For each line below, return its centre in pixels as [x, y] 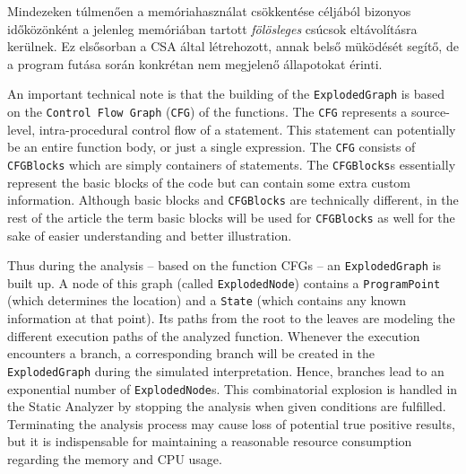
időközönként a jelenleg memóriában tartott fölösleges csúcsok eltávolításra [212, 28]
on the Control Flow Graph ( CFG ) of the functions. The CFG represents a [207, 112]
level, [22, 129]
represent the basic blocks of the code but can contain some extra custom [209, 182]
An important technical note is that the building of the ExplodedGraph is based [226, 94]
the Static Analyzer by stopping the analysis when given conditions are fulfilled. [227, 406]
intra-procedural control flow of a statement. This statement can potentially [247, 129]
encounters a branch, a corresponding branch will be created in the [191, 353]
